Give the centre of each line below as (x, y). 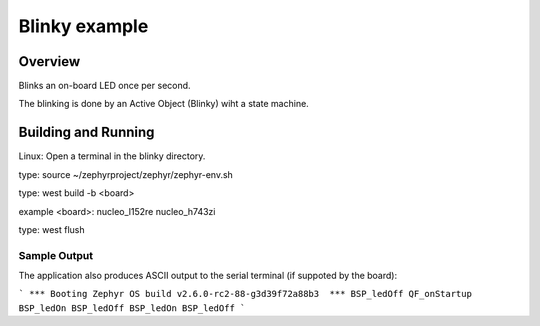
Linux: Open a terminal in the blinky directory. (112, 156)
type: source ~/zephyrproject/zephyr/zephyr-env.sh (126, 174)
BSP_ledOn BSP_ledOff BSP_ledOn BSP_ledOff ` (132, 308)
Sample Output (56, 255)
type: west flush (51, 229)
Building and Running (86, 132)
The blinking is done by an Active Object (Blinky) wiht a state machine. (163, 104)
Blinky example (83, 26)
